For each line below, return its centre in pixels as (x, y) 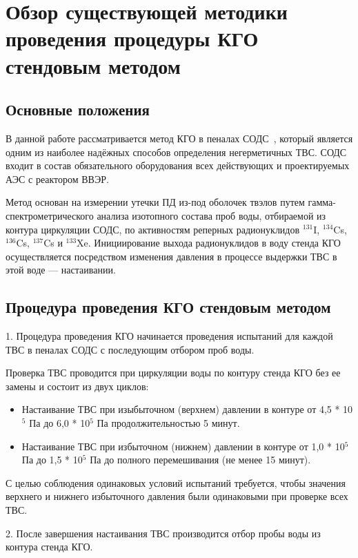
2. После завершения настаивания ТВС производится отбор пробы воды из (163, 533)
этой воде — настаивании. (61, 270)
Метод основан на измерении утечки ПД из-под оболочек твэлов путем (155, 202)
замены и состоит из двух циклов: (77, 386)
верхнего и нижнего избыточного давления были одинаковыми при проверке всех (177, 496)
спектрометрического (50, 215)
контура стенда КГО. (49, 547)
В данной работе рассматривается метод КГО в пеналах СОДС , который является (179, 138)
